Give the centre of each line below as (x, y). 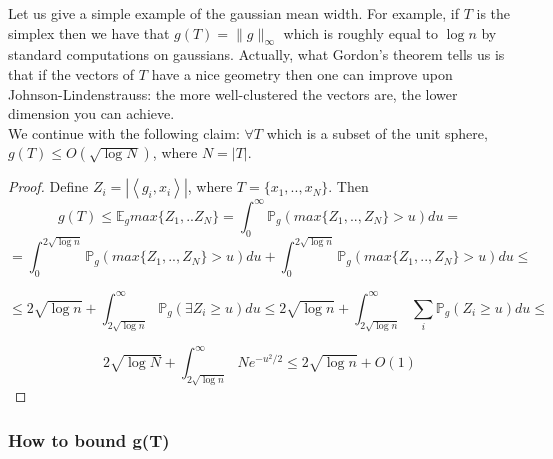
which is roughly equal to (361, 32)
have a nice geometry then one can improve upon (302, 73)
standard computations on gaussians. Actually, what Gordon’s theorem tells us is (256, 54)
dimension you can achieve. (91, 113)
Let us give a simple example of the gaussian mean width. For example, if (234, 13)
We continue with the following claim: (124, 132)
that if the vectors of (71, 73)
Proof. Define (48, 186)
